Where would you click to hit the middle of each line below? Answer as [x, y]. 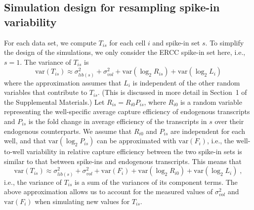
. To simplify [225, 42]
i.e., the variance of [33, 182]
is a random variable [211, 102]
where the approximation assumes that [63, 82]
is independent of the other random [186, 82]
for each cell [127, 42]
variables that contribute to [46, 92]
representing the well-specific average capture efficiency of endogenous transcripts [127, 111]
